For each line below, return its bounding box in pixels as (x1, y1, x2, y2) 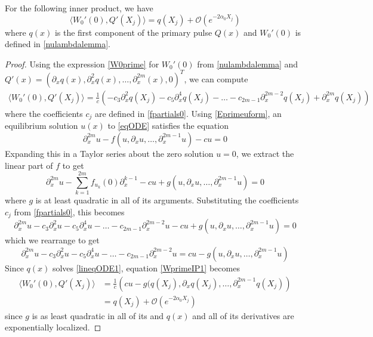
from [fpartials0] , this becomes (14, 205, 125, 218)
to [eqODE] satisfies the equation (107, 119, 229, 132)
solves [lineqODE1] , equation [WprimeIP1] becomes (52, 261, 240, 274)
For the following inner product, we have (5, 2, 153, 14)
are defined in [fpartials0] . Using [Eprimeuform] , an (94, 107, 282, 119)
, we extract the (236, 147, 294, 159)
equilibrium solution (5, 119, 78, 132)
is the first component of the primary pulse (54, 26, 212, 38)
